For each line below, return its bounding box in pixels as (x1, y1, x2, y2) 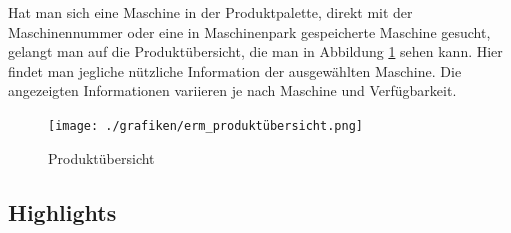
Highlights (8, 196, 117, 227)
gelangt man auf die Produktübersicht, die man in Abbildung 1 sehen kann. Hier (8, 41, 503, 62)
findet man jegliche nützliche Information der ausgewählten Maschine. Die (8, 60, 462, 81)
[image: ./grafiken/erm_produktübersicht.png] (48, 118, 363, 133)
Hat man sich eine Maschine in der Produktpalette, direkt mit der (8, 2, 413, 22)
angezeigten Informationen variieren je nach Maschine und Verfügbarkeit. (8, 80, 457, 101)
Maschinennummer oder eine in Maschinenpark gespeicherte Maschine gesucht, (8, 21, 491, 42)
